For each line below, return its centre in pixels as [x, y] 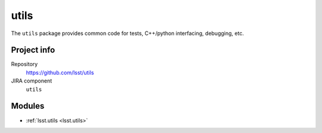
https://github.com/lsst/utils [60, 72]
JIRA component [32, 81]
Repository [24, 64]
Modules [28, 106]
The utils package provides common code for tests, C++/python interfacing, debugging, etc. [128, 33]
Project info [33, 50]
